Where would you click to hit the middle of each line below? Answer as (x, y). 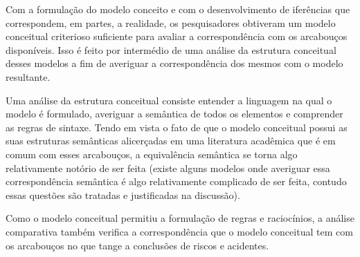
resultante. (28, 76)
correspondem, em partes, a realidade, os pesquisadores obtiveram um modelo (171, 22)
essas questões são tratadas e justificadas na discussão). (123, 194)
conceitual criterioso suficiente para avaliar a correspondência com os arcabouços (177, 36)
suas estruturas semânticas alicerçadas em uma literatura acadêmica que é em (171, 141)
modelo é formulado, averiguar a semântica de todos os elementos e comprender (174, 114)
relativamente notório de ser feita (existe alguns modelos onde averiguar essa (168, 168)
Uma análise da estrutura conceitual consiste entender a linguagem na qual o (169, 100)
